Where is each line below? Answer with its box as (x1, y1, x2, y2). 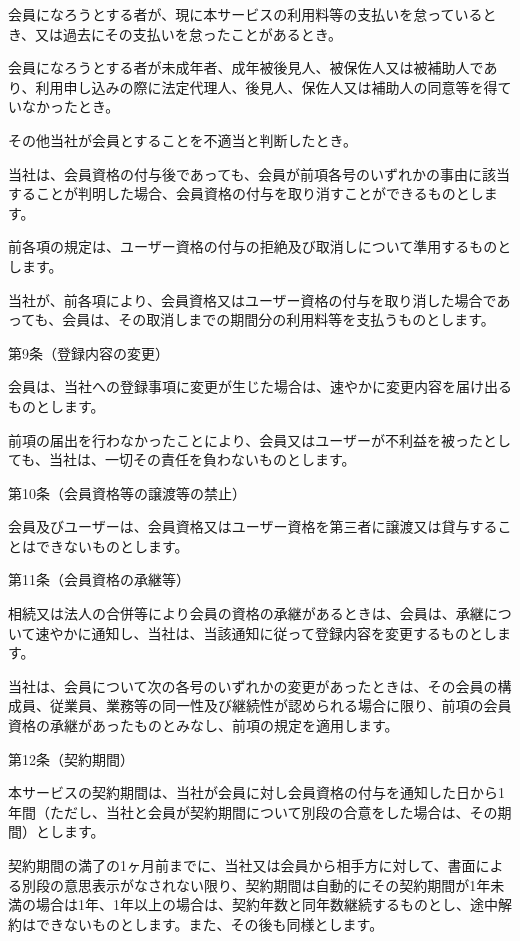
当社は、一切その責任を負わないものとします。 (48, 449, 356, 470)
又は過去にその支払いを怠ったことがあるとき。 (35, 23, 343, 44)
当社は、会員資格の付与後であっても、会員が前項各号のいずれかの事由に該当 (8, 163, 511, 184)
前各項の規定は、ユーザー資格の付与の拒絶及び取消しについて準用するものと (8, 236, 512, 257)
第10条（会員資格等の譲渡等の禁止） (8, 482, 246, 503)
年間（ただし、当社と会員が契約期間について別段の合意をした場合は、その (8, 801, 498, 822)
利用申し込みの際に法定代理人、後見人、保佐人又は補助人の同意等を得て (35, 76, 512, 97)
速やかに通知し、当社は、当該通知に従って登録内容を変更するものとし (35, 622, 497, 643)
